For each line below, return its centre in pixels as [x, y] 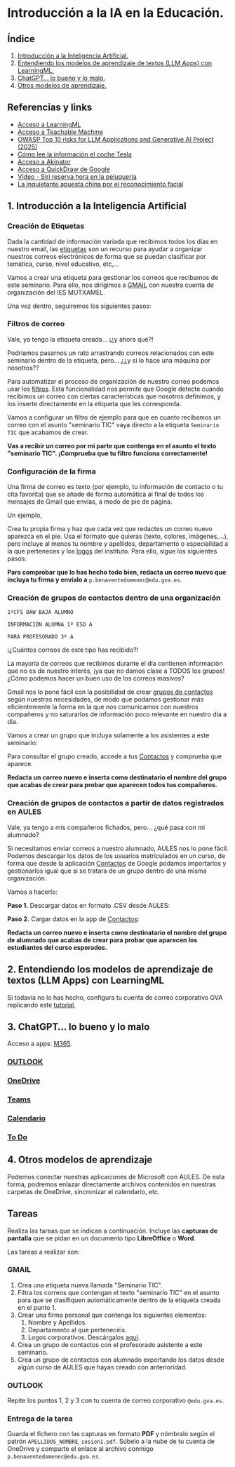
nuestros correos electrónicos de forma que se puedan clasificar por [107, 256]
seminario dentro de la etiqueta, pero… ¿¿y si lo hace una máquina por [109, 360]
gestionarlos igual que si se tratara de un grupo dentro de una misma [107, 871]
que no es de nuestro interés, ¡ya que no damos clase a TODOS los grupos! [116, 671]
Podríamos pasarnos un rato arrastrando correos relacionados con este [111, 353]
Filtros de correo [36, 324]
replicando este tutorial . [41, 1005]
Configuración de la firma [52, 471]
